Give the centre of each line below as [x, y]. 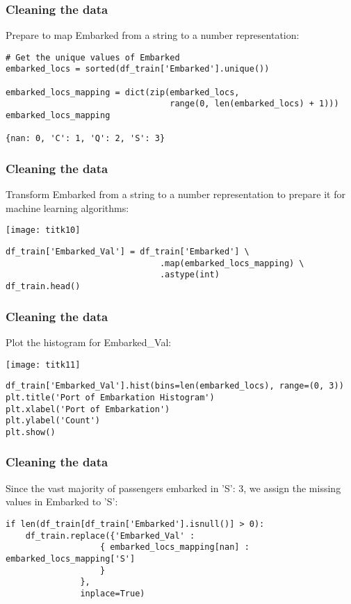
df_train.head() [43, 287]
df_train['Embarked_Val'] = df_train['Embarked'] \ [128, 252]
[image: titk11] [43, 365]
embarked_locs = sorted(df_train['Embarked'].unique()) [138, 69]
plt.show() [31, 432]
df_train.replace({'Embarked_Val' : [110, 536]
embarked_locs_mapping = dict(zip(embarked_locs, [123, 92]
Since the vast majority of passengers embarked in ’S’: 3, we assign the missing [173, 488]
